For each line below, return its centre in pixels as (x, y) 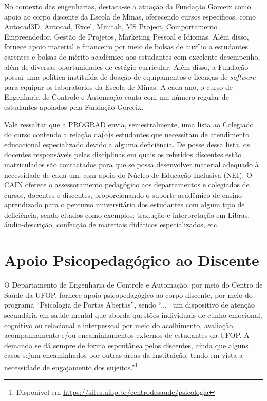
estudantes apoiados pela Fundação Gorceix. (74, 107)
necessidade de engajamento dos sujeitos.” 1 (71, 366)
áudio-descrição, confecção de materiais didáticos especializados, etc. (112, 225)
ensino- (233, 194)
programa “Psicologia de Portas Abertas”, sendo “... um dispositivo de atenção (129, 305)
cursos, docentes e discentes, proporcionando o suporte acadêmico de (112, 194)
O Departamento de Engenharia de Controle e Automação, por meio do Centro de (133, 285)
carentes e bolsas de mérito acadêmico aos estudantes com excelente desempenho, (132, 56)
